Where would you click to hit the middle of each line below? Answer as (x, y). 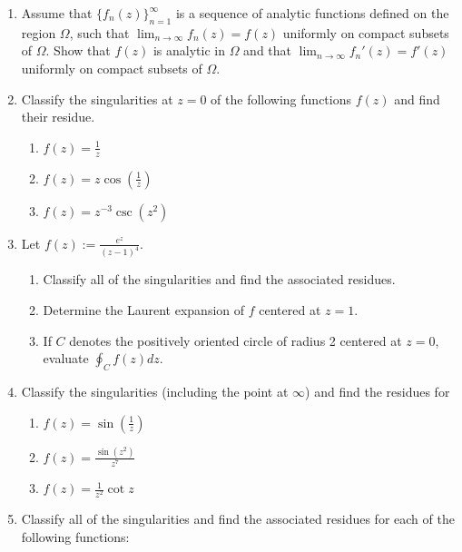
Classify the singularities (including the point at (155, 392)
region (39, 32)
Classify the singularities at (97, 99)
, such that (99, 32)
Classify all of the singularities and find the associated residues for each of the (238, 519)
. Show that (78, 50)
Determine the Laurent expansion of (144, 310)
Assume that (57, 13)
